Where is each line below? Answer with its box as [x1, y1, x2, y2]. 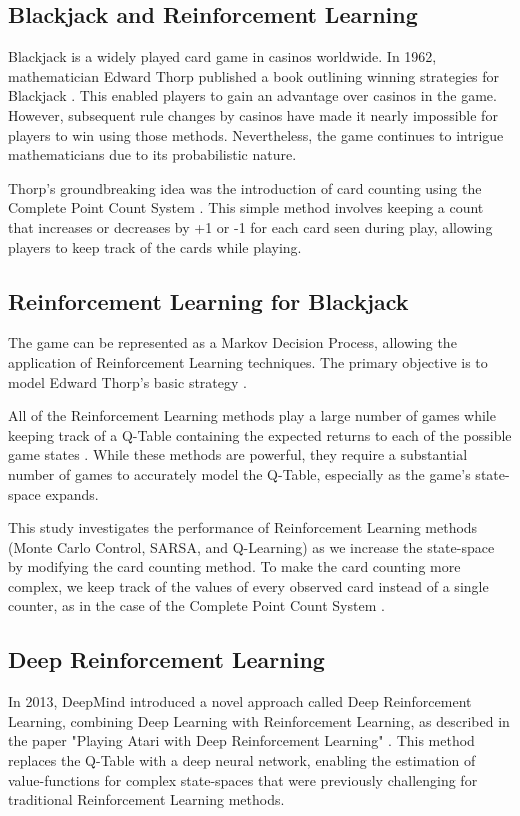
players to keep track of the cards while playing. [8, 236, 302, 257]
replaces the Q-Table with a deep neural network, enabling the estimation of [8, 750, 476, 771]
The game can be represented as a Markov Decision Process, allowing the [8, 332, 457, 353]
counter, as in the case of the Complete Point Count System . [8, 595, 385, 616]
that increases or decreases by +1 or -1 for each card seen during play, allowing [8, 216, 493, 237]
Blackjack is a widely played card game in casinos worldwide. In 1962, [8, 46, 437, 67]
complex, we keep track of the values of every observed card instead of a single [8, 575, 489, 596]
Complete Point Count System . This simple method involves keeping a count [8, 197, 484, 218]
